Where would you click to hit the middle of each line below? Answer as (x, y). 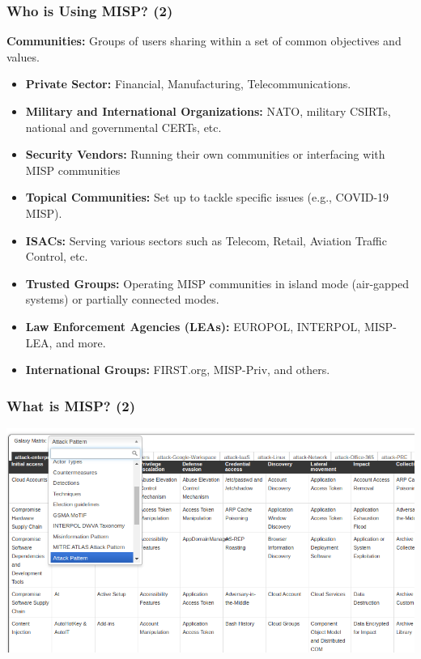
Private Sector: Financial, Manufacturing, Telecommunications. (188, 84)
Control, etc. (57, 256)
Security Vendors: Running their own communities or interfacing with (205, 154)
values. (23, 56)
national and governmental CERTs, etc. (123, 127)
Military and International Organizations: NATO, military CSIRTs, (208, 111)
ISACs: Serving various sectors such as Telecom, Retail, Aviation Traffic (206, 240)
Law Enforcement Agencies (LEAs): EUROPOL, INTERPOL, (193, 326)
